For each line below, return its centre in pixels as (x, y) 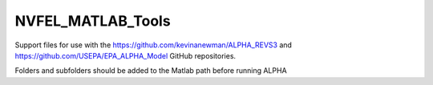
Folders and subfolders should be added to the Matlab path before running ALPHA (151, 71)
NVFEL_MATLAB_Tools (93, 21)
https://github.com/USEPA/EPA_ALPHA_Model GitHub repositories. (125, 55)
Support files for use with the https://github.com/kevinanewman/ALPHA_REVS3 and (154, 45)
